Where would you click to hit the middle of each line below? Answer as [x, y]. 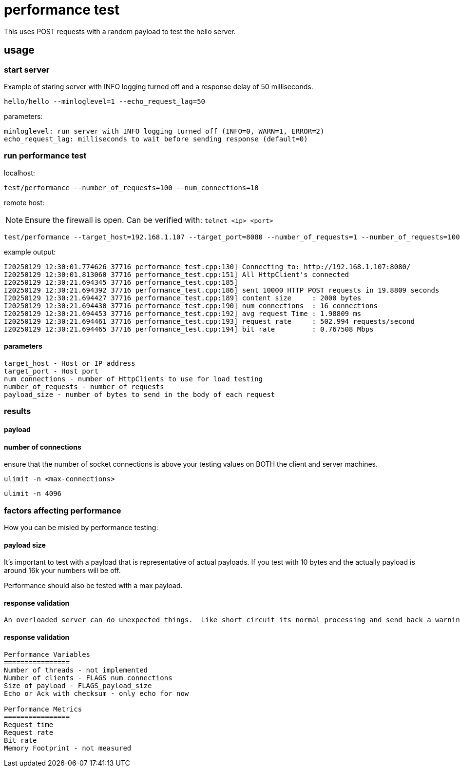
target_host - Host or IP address [70, 363]
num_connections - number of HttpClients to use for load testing [134, 379]
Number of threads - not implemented [76, 670]
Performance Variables [47, 654]
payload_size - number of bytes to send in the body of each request [140, 394]
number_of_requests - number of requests [84, 386]
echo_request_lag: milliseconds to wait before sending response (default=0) [156, 139]
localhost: [19, 173]
